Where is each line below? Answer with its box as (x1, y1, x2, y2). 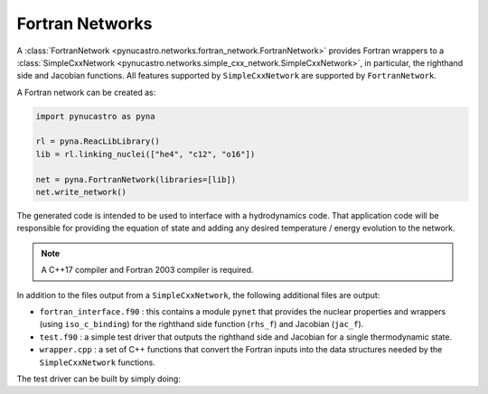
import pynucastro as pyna (35, 111, 155, 121)
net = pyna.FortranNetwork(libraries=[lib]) (35, 174, 237, 184)
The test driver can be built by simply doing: (16, 373, 181, 384)
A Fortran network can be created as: (16, 87, 156, 98)
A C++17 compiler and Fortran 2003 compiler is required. (41, 265, 254, 276)
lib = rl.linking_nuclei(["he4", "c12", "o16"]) (35, 149, 256, 159)
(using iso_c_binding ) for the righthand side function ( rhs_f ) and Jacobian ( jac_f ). (39, 319, 364, 330)
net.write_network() (35, 187, 127, 198)
